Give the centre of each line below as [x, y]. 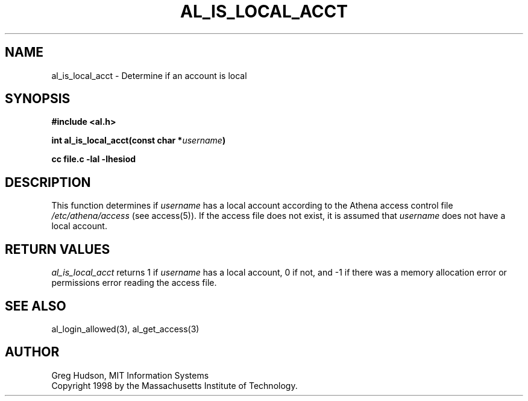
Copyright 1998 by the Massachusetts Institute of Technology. [174, 385]
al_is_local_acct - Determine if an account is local [149, 75]
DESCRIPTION [48, 182]
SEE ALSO [36, 306]
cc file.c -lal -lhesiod [94, 159]
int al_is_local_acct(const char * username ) [139, 141]
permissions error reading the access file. [134, 283]
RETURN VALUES [58, 249]
